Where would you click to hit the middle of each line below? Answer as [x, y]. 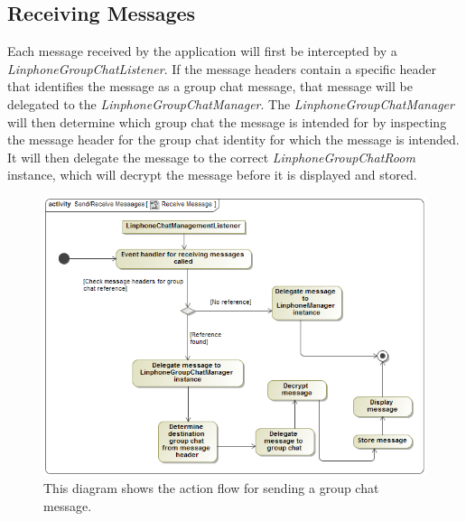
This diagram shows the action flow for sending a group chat [211, 488]
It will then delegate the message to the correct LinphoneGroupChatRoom [211, 157]
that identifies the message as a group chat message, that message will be [210, 86]
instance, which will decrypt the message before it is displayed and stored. [212, 175]
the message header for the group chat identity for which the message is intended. [233, 140]
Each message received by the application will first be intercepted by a [202, 51]
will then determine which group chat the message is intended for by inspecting [227, 121]
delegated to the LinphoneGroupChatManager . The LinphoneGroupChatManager [231, 103]
